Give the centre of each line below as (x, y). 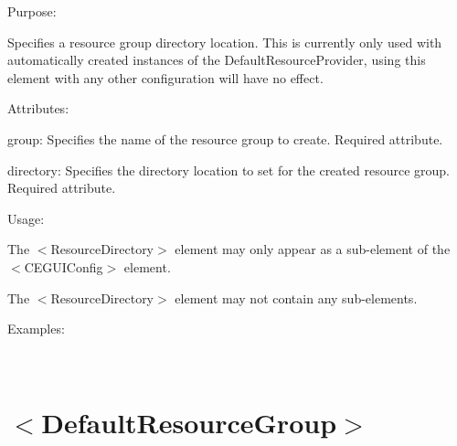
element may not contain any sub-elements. (296, 297)
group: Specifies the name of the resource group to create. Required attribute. (225, 138)
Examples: (36, 329)
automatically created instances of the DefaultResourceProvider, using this (217, 60)
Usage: (26, 218)
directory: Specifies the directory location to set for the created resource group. (228, 170)
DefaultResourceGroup (189, 422)
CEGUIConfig (64, 266)
